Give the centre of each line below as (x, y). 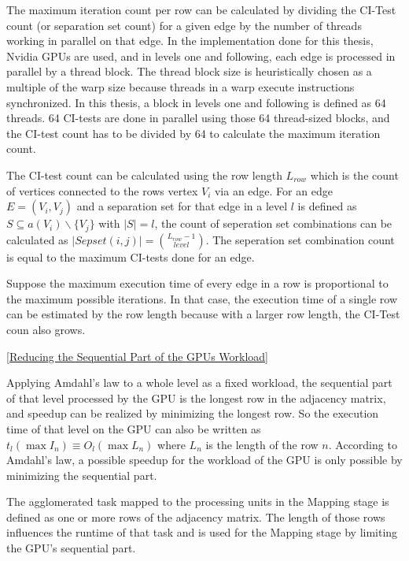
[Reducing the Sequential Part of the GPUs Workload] (137, 356)
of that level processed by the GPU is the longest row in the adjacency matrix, (196, 398)
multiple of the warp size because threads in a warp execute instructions (181, 86)
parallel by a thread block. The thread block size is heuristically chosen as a (189, 71)
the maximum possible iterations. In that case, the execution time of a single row (202, 298)
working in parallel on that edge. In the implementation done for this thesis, (190, 41)
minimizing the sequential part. (82, 475)
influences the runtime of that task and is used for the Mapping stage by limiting (202, 532)
